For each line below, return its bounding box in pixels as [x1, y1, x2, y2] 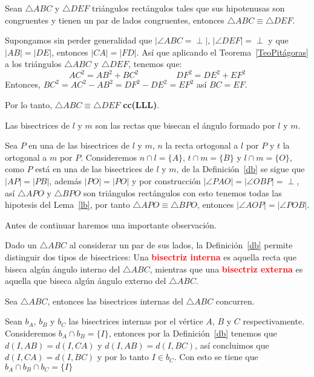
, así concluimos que [195, 338, 269, 351]
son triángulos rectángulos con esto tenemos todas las [83, 186, 282, 199]
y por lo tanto [97, 350, 149, 363]
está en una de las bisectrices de [35, 163, 154, 175]
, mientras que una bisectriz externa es [149, 262, 303, 275]
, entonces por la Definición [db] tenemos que [108, 326, 277, 339]
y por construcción [132, 175, 201, 187]
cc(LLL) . [123, 98, 160, 111]
